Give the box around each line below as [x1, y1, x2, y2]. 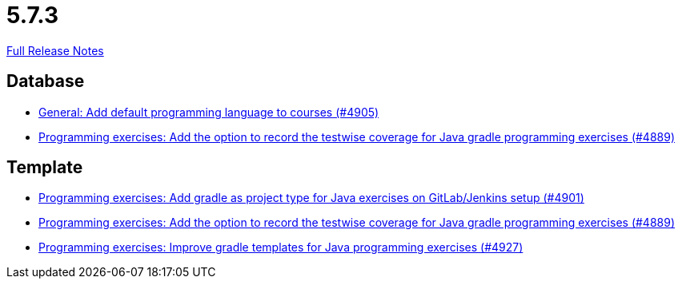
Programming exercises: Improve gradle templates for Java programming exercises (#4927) [38, 240, 524, 255]
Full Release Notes [6, 43, 104, 57]
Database [6, 71, 85, 92]
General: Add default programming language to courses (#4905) [38, 105, 379, 119]
